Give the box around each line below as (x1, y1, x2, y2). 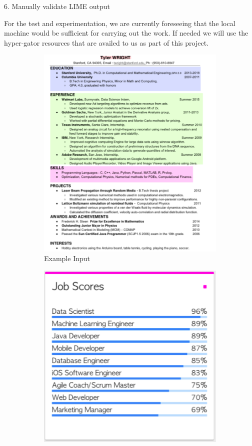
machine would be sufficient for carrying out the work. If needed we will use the (4, 28, 248, 38)
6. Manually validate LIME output (4, 1, 110, 11)
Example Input (44, 253, 90, 264)
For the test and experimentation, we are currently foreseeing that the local (4, 18, 235, 28)
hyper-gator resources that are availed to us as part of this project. (4, 37, 208, 48)
